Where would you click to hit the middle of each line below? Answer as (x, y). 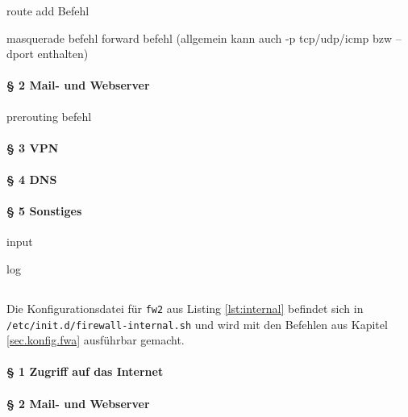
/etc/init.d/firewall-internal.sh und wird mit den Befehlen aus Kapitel (197, 324)
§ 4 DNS (32, 179)
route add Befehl (48, 10)
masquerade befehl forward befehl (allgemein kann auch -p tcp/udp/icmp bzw (200, 38)
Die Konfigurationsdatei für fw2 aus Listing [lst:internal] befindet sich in (185, 308)
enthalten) (63, 54)
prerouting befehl (49, 116)
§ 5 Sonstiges (44, 211)
